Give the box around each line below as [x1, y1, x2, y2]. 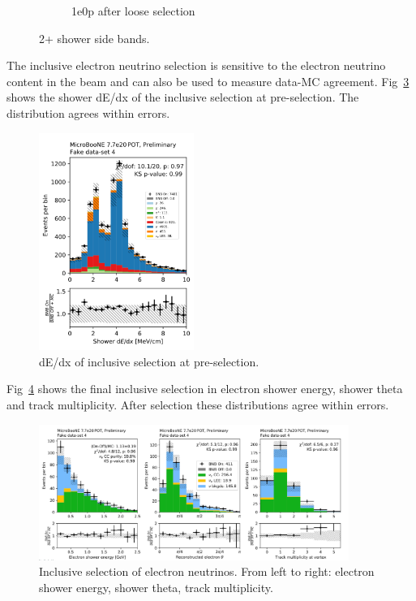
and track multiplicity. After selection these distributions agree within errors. [6, 396, 389, 413]
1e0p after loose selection [71, 2, 195, 19]
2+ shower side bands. [39, 29, 150, 46]
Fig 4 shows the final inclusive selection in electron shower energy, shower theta [6, 380, 403, 397]
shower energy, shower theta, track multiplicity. [39, 579, 273, 596]
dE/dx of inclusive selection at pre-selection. [39, 352, 259, 370]
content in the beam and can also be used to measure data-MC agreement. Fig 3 [6, 72, 410, 89]
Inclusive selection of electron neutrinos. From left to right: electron [39, 563, 375, 580]
